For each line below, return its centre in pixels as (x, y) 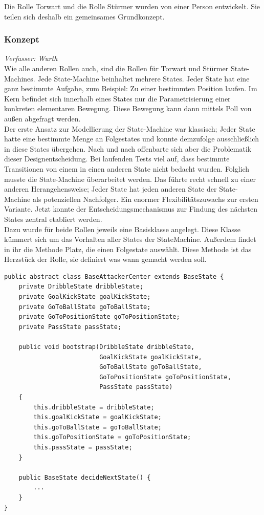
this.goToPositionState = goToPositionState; (112, 437)
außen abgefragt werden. (42, 118)
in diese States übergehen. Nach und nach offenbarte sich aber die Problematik (128, 148)
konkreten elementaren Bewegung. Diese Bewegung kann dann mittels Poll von (128, 108)
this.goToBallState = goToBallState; (97, 427)
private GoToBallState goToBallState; (85, 307)
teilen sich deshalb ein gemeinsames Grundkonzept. (84, 16)
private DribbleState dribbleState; (81, 287)
